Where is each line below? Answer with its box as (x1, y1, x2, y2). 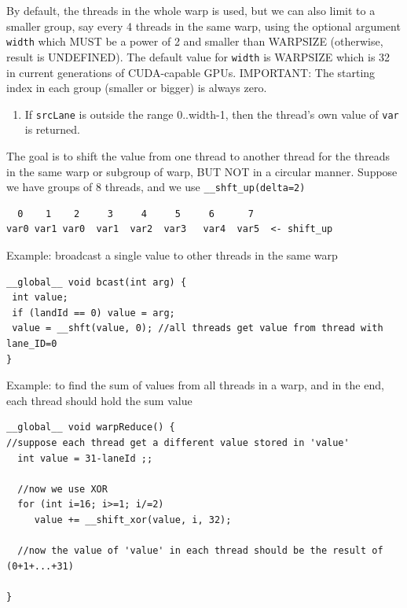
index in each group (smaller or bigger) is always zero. (6, 79, 267, 96)
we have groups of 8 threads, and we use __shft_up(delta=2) (6, 179, 306, 195)
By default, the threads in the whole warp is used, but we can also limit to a (6, 2, 376, 18)
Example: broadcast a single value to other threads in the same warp (6, 246, 338, 263)
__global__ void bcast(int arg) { (6, 276, 187, 288)
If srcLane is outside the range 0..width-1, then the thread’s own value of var (24, 105, 399, 122)
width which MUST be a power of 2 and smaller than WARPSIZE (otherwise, (6, 33, 383, 50)
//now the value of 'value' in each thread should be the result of (17, 545, 383, 557)
